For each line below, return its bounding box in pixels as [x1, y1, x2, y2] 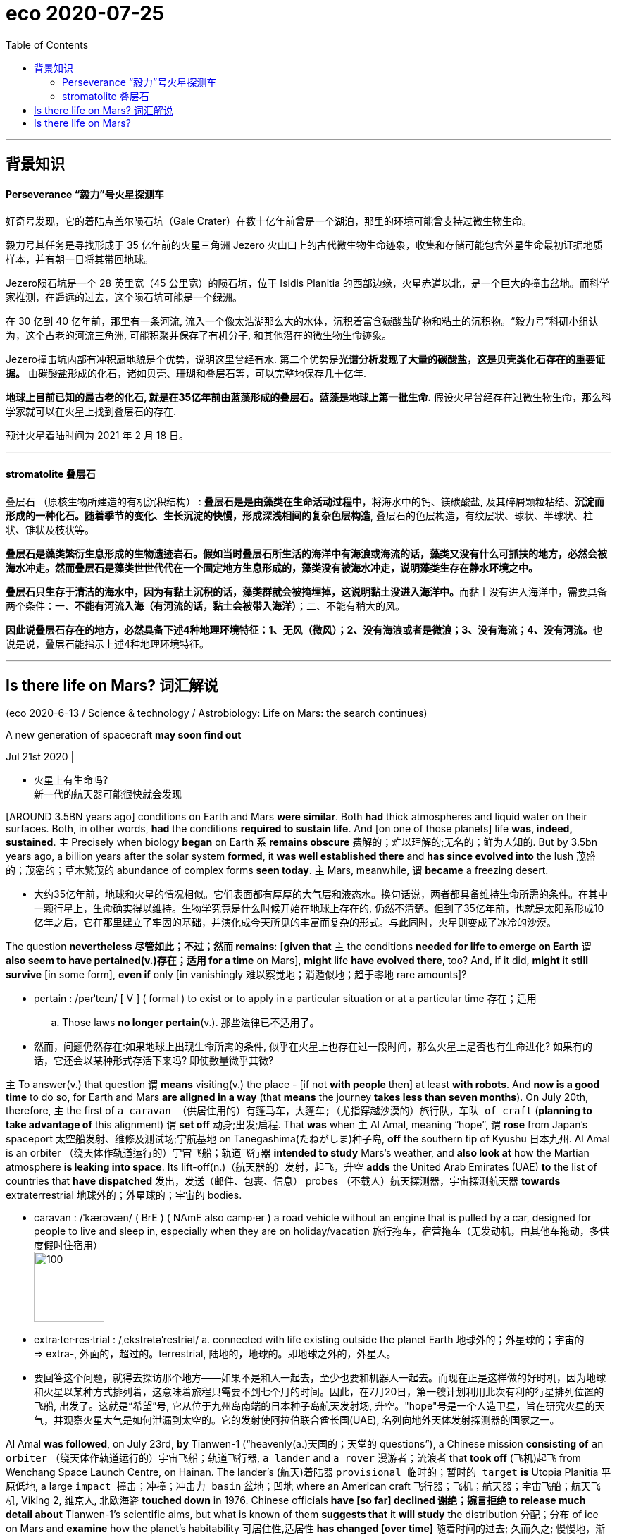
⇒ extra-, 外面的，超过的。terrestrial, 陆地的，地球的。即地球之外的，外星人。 [34, 1348, 397, 1360]
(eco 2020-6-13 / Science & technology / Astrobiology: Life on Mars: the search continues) [6, 707, 428, 720]
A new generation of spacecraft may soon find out [6, 729, 242, 741]
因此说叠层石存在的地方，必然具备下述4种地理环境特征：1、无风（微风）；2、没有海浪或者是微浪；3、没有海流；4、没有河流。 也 [6, 623, 603, 636]
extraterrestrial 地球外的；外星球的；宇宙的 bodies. [6, 1189, 242, 1202]
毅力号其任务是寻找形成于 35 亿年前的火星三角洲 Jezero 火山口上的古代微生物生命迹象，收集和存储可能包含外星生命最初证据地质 [6, 239, 603, 252]
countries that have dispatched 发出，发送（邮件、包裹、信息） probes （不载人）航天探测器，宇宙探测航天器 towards [6, 1175, 561, 1188]
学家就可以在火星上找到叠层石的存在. [6, 405, 177, 418]
